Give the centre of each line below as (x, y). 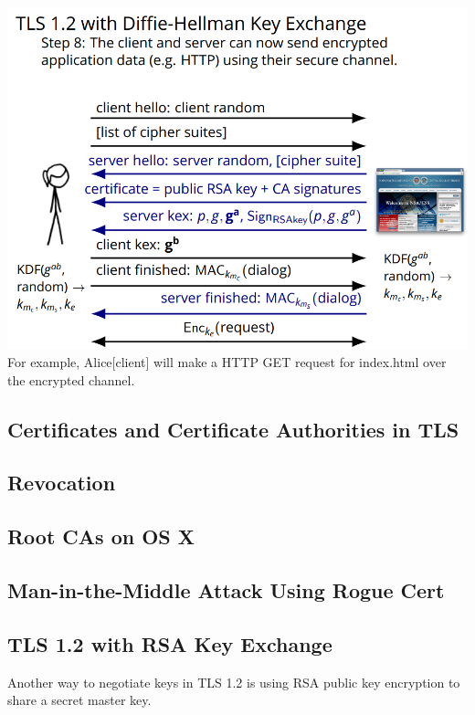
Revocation (62, 483)
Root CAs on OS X (101, 536)
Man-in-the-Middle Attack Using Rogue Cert (226, 589)
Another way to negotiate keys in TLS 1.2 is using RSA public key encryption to (234, 682)
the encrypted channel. (71, 379)
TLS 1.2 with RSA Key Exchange (170, 643)
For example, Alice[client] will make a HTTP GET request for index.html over (227, 362)
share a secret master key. (79, 700)
